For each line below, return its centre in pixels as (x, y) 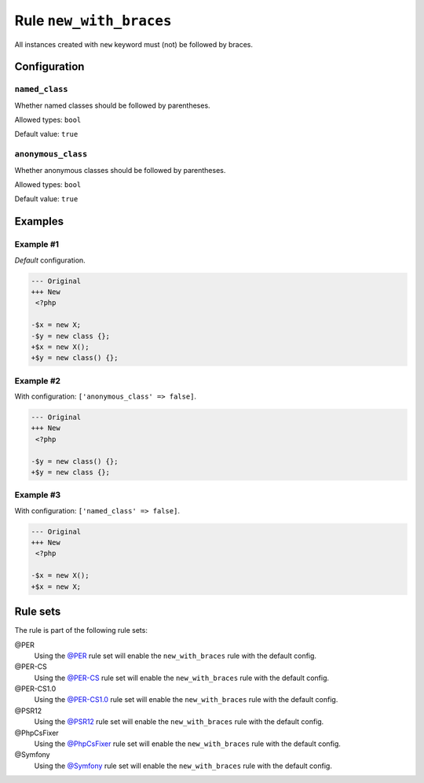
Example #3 (38, 495)
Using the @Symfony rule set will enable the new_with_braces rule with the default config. (183, 766)
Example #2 (38, 380)
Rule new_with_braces (93, 20)
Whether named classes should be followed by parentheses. (113, 105)
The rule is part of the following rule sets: (81, 630)
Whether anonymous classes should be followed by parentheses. (120, 170)
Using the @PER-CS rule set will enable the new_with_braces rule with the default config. (182, 678)
